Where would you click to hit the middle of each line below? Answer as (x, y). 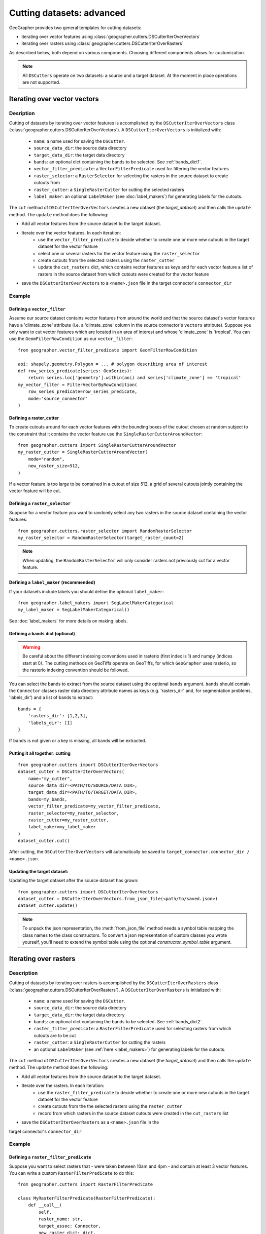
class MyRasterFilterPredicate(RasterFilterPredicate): (87, 1198)
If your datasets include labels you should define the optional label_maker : (86, 591)
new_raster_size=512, (54, 466)
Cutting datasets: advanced (67, 13)
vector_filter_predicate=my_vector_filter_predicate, (94, 806)
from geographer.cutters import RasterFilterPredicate (85, 1184)
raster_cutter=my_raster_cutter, (68, 820)
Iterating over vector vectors (54, 99)
